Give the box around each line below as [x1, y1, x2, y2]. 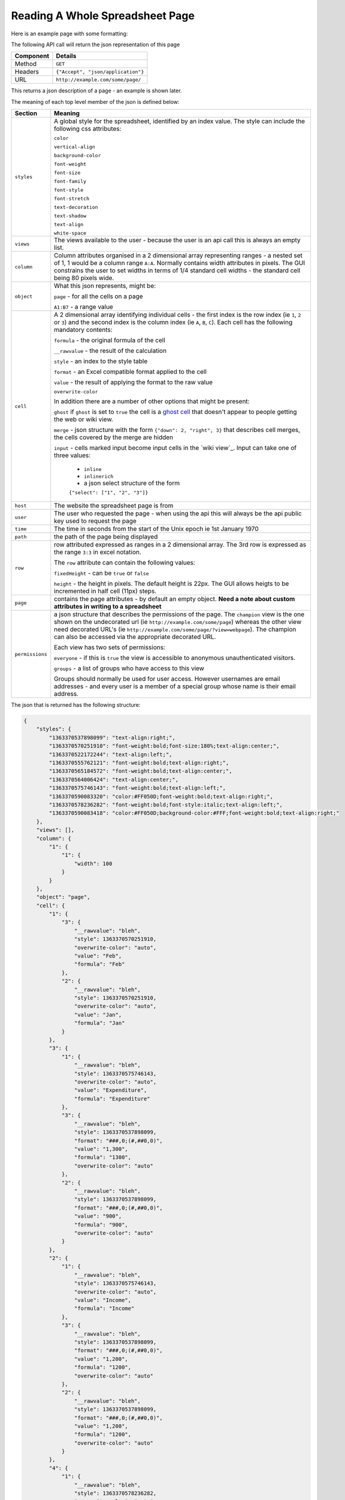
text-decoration [54, 204, 98, 211]
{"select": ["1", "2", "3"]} [69, 490, 149, 496]
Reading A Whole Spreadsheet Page [11, 9, 195, 22]
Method [14, 60, 37, 68]
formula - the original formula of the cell [54, 336, 166, 344]
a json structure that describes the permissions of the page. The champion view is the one [54, 610, 305, 619]
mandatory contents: [54, 326, 113, 334]
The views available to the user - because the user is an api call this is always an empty [54, 236, 301, 244]
